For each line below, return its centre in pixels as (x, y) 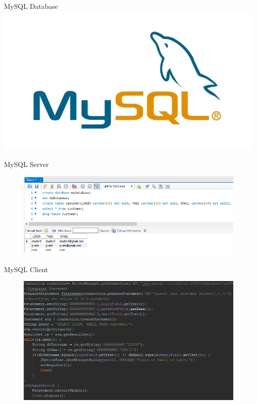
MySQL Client (26, 269)
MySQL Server (26, 164)
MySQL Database (31, 6)
